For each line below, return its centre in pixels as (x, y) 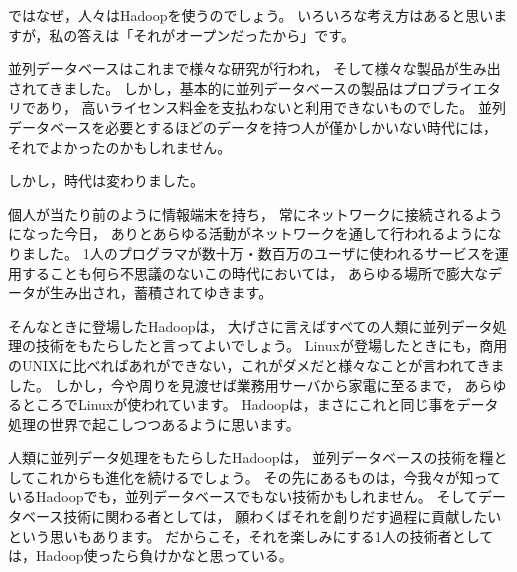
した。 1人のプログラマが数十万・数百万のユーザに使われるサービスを (265, 252)
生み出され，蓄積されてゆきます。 (161, 292)
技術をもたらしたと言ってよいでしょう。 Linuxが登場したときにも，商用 (271, 345)
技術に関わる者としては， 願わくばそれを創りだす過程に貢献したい (282, 516)
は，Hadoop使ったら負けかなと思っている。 (150, 555)
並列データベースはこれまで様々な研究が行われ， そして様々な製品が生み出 (254, 68)
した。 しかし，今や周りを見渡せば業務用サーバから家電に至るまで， (234, 384)
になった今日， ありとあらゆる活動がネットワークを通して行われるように (248, 233)
